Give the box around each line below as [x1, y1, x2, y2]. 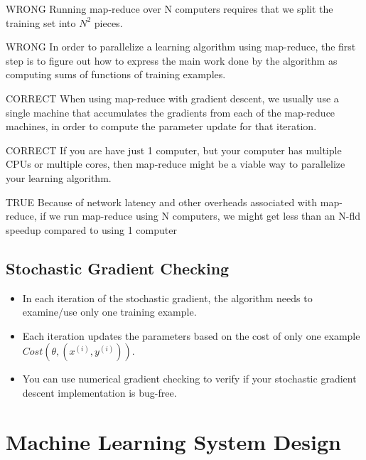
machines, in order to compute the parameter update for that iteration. [6, 119, 317, 134]
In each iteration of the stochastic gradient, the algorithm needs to [22, 290, 313, 305]
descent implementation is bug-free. [22, 385, 177, 400]
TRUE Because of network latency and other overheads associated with [6, 194, 318, 209]
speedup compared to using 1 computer [6, 222, 177, 237]
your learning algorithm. [6, 170, 112, 185]
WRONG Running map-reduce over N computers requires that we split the [6, 1, 333, 16]
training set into [6, 15, 76, 30]
